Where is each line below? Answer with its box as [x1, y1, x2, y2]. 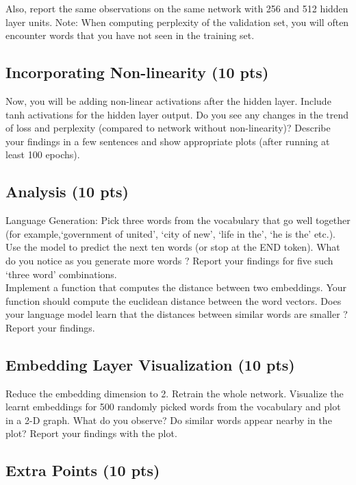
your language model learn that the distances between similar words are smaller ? [5, 307, 348, 321]
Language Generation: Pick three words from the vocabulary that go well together [5, 213, 351, 227]
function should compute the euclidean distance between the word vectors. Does [5, 293, 342, 308]
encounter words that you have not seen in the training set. [5, 28, 255, 42]
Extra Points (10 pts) [5, 460, 160, 481]
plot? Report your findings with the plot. [5, 426, 177, 440]
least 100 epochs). [5, 147, 80, 162]
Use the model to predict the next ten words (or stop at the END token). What [5, 240, 340, 254]
